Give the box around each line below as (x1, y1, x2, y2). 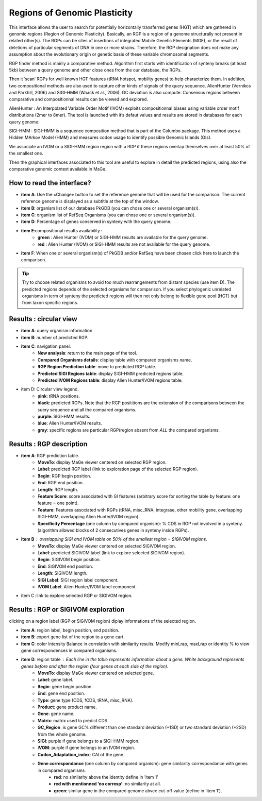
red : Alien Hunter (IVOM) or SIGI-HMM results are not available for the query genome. (37, 241, 211, 247)
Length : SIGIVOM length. (37, 570, 88, 576)
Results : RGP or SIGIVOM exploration (9, 605, 125, 614)
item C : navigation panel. (21, 343, 71, 349)
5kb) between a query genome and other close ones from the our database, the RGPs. (9, 67, 182, 73)
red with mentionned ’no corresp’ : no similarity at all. (54, 781, 161, 787)
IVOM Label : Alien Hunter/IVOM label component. (37, 584, 137, 590)
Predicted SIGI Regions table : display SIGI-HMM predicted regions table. (37, 371, 184, 376)
